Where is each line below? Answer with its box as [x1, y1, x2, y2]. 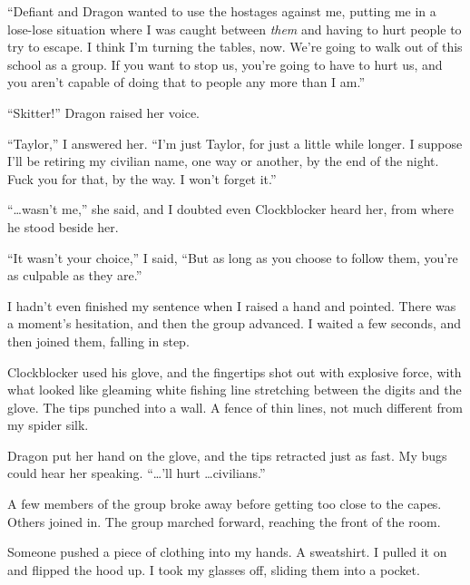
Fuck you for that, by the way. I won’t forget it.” [7, 169, 277, 188]
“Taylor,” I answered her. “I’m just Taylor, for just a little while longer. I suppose [7, 133, 463, 152]
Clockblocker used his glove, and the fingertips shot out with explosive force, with [7, 362, 462, 381]
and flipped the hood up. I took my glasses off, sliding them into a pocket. [7, 560, 420, 579]
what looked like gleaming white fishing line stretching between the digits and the [7, 380, 462, 399]
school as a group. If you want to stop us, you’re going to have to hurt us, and [7, 54, 443, 73]
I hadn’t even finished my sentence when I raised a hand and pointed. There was [7, 296, 456, 315]
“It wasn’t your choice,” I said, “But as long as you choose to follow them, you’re [7, 248, 458, 267]
